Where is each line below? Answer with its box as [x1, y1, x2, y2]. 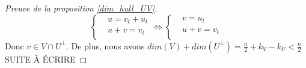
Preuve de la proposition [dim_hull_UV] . [5, 2, 158, 14]
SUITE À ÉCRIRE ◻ [5, 52, 87, 65]
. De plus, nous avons [66, 39, 145, 52]
